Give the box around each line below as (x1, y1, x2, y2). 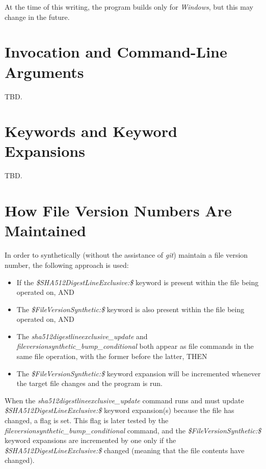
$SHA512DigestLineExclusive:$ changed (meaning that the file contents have (5, 445, 245, 455)
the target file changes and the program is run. (16, 378, 163, 389)
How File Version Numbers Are (5, 200, 232, 221)
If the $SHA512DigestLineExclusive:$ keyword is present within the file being (16, 277, 259, 287)
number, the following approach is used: (5, 259, 129, 270)
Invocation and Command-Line (5, 41, 227, 62)
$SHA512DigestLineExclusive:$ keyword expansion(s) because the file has (5, 405, 234, 416)
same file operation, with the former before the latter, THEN (16, 351, 207, 362)
